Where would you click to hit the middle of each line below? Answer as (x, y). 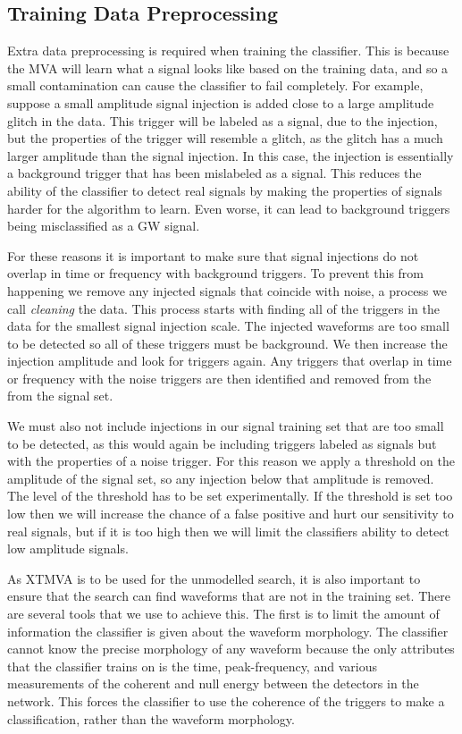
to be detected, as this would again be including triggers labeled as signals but (222, 443)
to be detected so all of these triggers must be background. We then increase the (227, 343)
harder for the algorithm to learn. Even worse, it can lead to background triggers (229, 208)
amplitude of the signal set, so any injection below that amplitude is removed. (221, 478)
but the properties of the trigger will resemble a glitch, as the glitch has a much (225, 138)
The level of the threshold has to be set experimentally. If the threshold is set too (230, 496)
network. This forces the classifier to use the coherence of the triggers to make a (226, 700)
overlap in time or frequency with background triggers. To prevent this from (215, 273)
